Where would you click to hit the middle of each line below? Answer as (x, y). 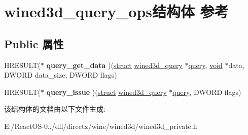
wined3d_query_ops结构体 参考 (116, 11)
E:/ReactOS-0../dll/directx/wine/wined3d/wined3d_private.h (101, 126)
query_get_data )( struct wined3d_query (114, 65)
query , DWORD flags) (207, 92)
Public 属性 (34, 43)
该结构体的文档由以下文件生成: (55, 109)
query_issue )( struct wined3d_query (107, 92)
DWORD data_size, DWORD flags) (61, 75)
